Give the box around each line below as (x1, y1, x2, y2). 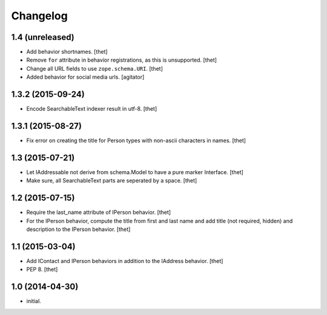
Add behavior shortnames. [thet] (26, 48, 108, 56)
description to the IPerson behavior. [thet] (26, 226, 131, 233)
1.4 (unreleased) (11, 32, 75, 42)
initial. (26, 297, 42, 305)
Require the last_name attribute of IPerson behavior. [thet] (26, 209, 171, 216)
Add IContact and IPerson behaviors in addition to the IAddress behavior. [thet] (26, 257, 223, 264)
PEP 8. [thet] (26, 266, 58, 273)
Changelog (11, 9, 68, 22)
